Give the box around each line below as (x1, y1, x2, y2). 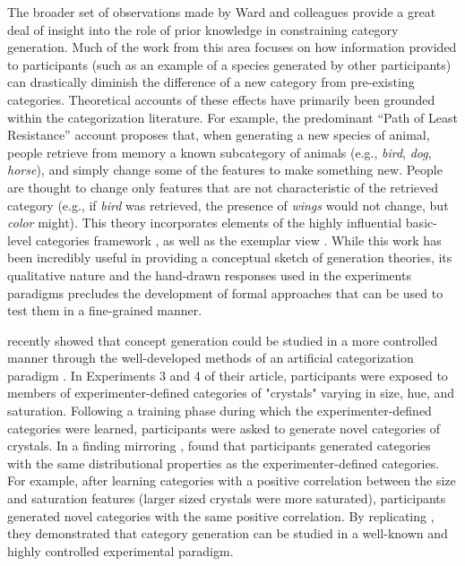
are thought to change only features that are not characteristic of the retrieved (7, 177, 439, 196)
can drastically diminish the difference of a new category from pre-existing (7, 73, 415, 91)
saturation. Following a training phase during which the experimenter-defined (7, 401, 432, 420)
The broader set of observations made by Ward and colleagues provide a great (7, 3, 436, 21)
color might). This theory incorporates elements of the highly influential (7, 213, 402, 232)
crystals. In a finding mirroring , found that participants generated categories (7, 436, 431, 455)
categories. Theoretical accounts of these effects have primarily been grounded (7, 90, 435, 108)
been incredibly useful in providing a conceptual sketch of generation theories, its (7, 248, 452, 267)
